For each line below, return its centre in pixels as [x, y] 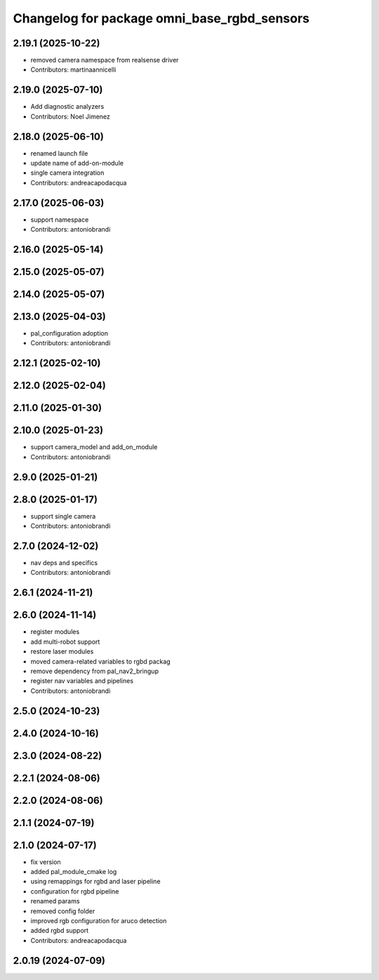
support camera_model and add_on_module [94, 447]
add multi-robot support [65, 642]
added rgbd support [60, 931]
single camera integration [67, 173]
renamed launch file [59, 153]
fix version [46, 862]
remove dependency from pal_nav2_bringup [95, 671]
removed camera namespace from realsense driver [105, 60]
